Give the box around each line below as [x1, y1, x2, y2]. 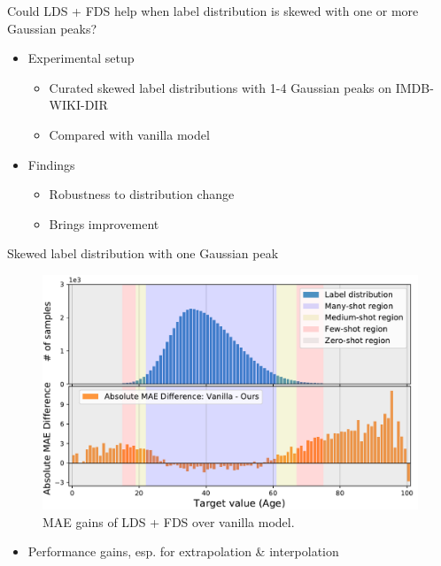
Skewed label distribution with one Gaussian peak [7, 244, 279, 263]
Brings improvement [49, 214, 159, 233]
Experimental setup [27, 49, 135, 67]
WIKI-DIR [49, 96, 108, 114]
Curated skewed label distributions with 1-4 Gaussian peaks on [49, 78, 392, 96]
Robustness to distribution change [49, 185, 235, 203]
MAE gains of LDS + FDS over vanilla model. [43, 512, 295, 531]
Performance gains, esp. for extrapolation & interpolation [27, 542, 339, 561]
